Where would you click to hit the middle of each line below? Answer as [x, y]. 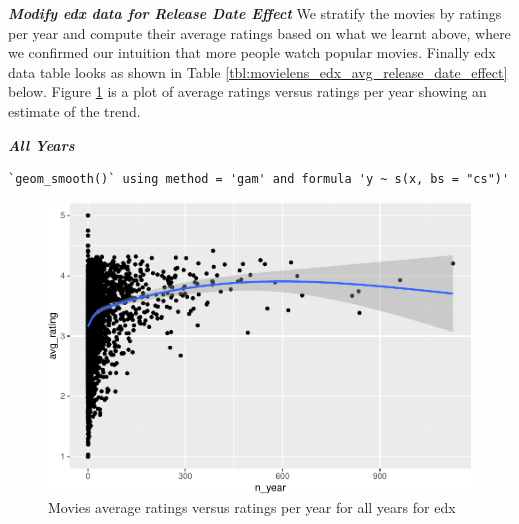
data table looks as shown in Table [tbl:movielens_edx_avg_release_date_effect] [258, 71]
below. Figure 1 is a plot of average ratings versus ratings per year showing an [247, 91]
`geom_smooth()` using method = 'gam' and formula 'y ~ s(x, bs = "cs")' [259, 179]
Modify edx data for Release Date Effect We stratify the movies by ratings [255, 13]
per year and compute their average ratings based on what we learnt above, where [259, 32]
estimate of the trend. [74, 110]
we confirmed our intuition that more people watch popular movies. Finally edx [252, 52]
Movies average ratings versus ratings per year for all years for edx [252, 507]
